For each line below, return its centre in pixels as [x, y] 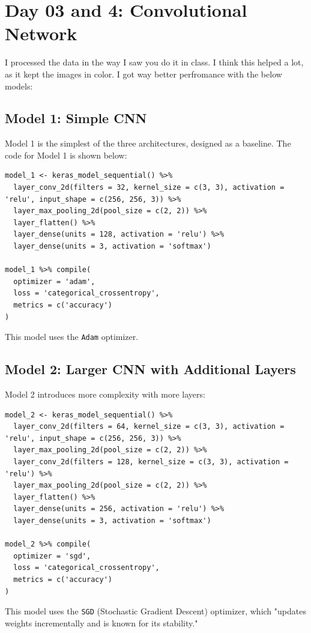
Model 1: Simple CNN [76, 118]
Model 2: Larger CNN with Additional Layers [150, 369]
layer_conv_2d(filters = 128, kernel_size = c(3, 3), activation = [151, 462]
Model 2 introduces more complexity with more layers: [105, 394]
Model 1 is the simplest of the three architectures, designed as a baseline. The [148, 143]
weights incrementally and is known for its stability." [101, 622]
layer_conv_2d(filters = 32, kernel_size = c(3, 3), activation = [149, 188]
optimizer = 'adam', [54, 281]
